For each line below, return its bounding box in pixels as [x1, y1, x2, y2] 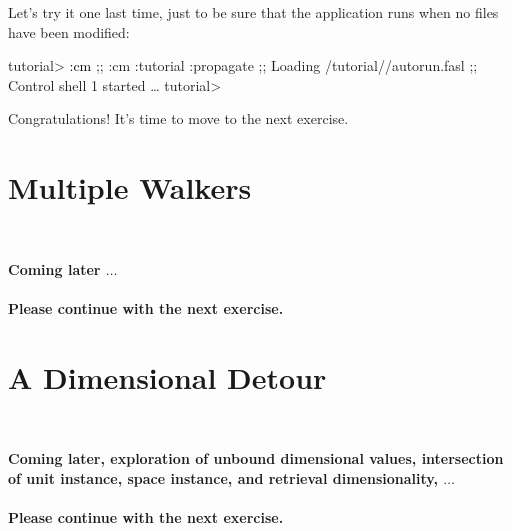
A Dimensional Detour [8, 356, 327, 397]
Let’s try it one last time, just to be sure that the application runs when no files [8, 2, 499, 22]
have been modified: [8, 21, 130, 42]
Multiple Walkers [8, 167, 252, 208]
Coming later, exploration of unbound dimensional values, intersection [8, 448, 504, 469]
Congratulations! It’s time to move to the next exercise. [8, 108, 349, 129]
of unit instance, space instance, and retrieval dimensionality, [8, 467, 438, 488]
